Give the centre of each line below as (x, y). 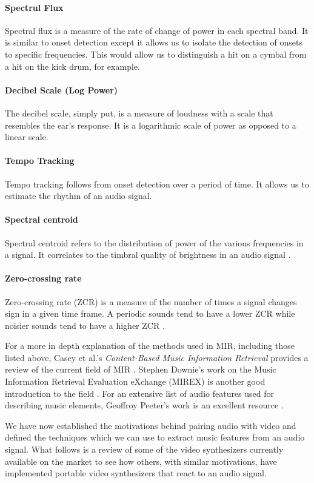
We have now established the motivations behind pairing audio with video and (151, 425)
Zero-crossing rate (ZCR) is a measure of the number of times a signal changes (151, 301)
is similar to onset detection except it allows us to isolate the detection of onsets (154, 42)
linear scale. (27, 137)
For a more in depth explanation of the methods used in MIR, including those (150, 346)
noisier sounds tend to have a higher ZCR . (85, 325)
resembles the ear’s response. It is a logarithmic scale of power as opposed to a (151, 125)
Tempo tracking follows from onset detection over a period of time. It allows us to (157, 184)
